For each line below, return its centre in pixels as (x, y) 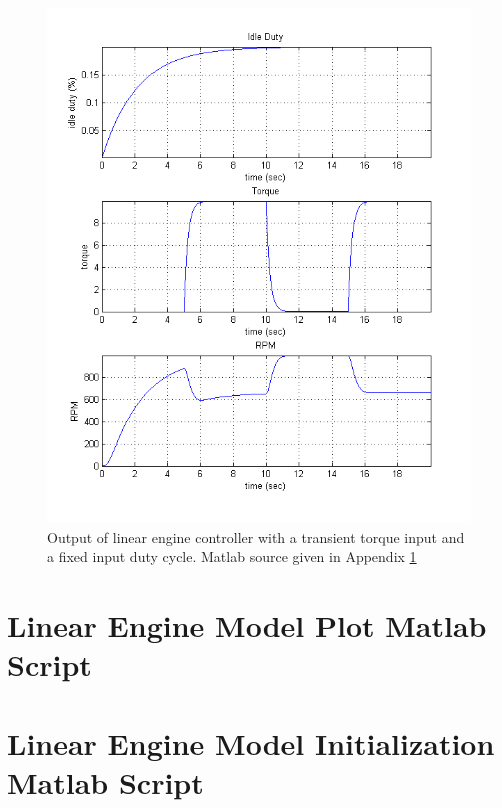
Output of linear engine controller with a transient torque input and (256, 536)
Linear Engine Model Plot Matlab (247, 625)
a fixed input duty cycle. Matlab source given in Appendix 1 (232, 556)
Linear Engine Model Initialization (251, 742)
